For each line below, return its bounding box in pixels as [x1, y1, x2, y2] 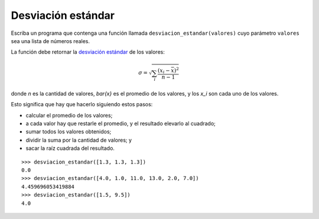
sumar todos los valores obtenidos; [25, 128, 112, 135]
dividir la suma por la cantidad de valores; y [25, 136, 132, 143]
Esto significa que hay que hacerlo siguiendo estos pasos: [11, 101, 153, 108]
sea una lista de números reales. [11, 37, 90, 44]
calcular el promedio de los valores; [25, 112, 113, 119]
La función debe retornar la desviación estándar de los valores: [11, 48, 165, 55]
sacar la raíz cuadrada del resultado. [25, 145, 115, 152]
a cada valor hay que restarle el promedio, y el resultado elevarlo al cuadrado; [25, 120, 216, 127]
